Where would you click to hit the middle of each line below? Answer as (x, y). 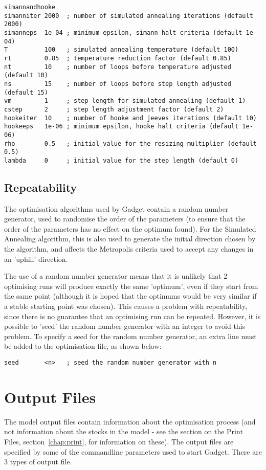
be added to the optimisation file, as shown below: (83, 346)
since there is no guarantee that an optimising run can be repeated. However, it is (132, 316)
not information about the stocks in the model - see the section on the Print (124, 431)
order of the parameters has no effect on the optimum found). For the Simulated (130, 228)
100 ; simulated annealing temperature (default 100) (141, 50)
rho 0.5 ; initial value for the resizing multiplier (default (130, 143)
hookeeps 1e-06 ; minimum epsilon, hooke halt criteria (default (121, 127)
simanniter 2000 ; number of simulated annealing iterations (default (129, 16)
